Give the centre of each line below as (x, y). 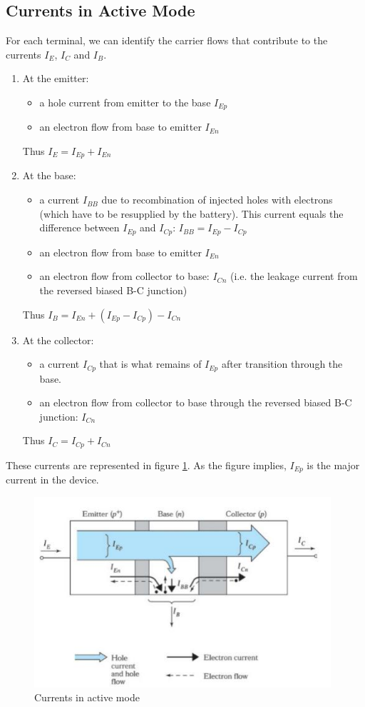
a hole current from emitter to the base (125, 102)
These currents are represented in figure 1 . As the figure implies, (146, 465)
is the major (333, 465)
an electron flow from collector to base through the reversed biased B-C (196, 402)
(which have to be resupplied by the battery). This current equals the (191, 213)
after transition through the (282, 364)
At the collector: (58, 340)
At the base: (49, 175)
